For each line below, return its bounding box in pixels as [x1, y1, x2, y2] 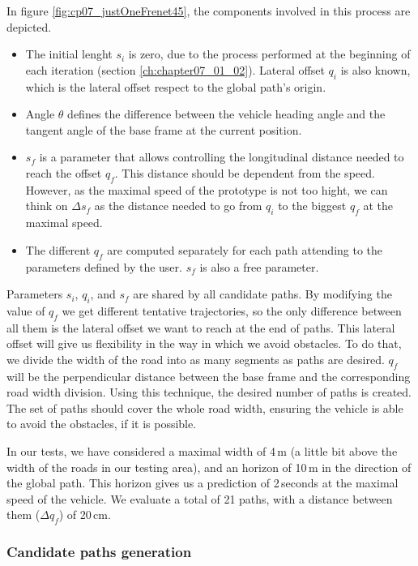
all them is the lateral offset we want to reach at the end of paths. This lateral [6, 319, 395, 336]
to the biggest [278, 197, 347, 214]
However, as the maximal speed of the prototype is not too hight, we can [25, 181, 388, 198]
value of [6, 302, 45, 319]
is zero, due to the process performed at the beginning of [128, 45, 411, 62]
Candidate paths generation [6, 542, 192, 562]
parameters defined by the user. [25, 258, 182, 275]
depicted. [6, 18, 52, 35]
